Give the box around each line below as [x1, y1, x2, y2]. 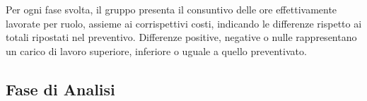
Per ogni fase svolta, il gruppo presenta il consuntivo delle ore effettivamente [6, 2, 337, 16]
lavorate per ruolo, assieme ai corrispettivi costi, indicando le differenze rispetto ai [6, 16, 362, 30]
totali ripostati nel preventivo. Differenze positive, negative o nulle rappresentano [6, 30, 357, 44]
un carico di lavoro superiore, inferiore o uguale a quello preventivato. [6, 43, 307, 58]
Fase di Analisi [6, 78, 115, 100]
